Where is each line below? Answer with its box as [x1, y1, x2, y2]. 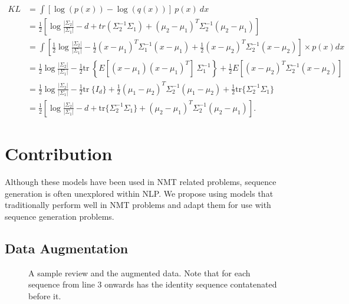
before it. [28, 289, 61, 302]
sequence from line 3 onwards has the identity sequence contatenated [28, 278, 277, 290]
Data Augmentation [5, 239, 129, 257]
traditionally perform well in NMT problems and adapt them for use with [5, 199, 271, 211]
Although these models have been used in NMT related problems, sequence [5, 176, 276, 188]
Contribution [5, 141, 113, 166]
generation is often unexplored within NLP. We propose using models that [5, 187, 274, 199]
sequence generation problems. [5, 210, 114, 222]
